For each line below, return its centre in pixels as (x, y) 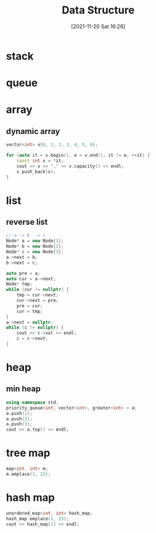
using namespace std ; (32, 402)
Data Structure (98, 10)
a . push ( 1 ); (19, 413)
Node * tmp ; (19, 284)
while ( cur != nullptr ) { (37, 290)
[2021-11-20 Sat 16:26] (98, 26)
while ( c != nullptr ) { (35, 328)
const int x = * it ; (40, 161)
